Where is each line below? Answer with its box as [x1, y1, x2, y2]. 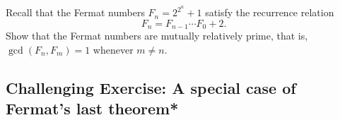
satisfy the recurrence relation [205, 5, 334, 20]
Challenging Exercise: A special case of [6, 76, 296, 98]
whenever [93, 42, 134, 56]
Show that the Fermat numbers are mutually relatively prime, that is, [6, 28, 308, 43]
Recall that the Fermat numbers [6, 5, 145, 20]
